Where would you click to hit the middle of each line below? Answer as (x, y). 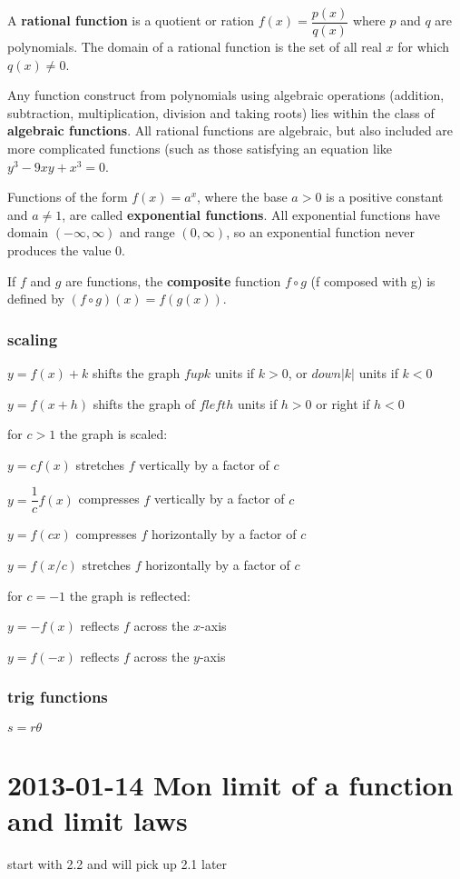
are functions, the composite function (173, 280)
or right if (343, 403)
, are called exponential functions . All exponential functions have (251, 214)
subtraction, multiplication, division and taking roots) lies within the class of (221, 112)
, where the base (242, 197)
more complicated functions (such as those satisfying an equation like (200, 149)
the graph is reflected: (130, 595)
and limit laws (98, 820)
